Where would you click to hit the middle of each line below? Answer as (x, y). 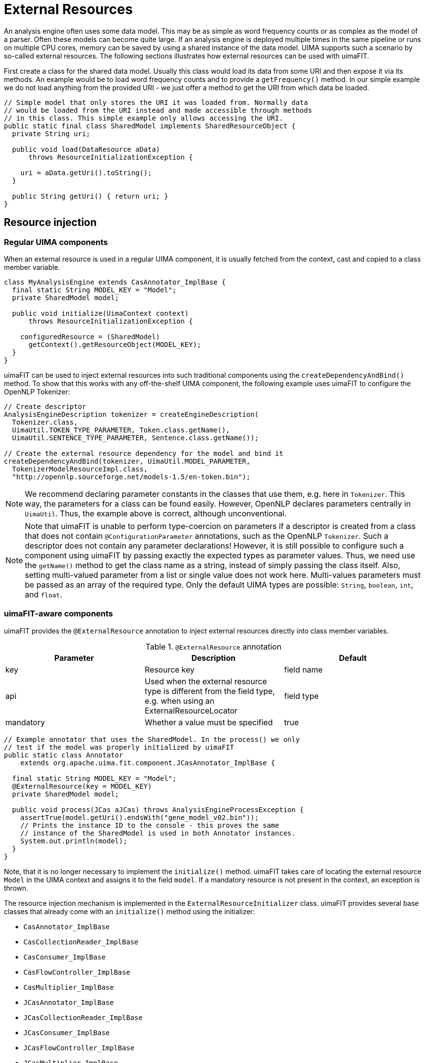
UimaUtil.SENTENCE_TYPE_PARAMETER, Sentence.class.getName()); (135, 438)
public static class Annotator (64, 755)
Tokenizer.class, (45, 422)
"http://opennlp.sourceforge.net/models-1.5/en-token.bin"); (131, 477)
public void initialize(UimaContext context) (100, 313)
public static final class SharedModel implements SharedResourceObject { (150, 126)
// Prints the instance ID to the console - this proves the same (150, 825)
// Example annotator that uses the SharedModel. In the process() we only (152, 739)
